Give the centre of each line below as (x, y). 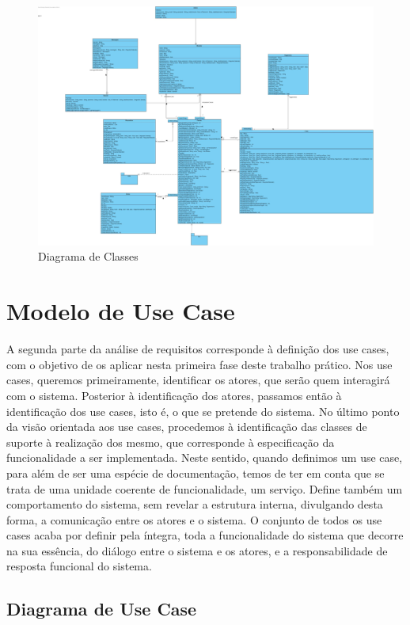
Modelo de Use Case (121, 311)
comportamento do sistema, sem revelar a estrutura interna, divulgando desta (195, 504)
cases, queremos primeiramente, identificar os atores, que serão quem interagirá (198, 380)
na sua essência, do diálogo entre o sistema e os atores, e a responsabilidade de (197, 550)
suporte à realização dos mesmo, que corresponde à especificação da (171, 442)
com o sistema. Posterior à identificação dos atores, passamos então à (174, 395)
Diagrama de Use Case (102, 609)
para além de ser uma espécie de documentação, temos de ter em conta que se (196, 473)
